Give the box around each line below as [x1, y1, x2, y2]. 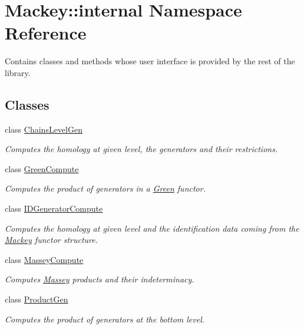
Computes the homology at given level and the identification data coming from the [5, 222, 299, 234]
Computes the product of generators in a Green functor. [5, 182, 206, 195]
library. [5, 66, 31, 78]
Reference [5, 21, 87, 45]
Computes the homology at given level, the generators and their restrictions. [5, 143, 278, 155]
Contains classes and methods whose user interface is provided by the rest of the [5, 55, 295, 67]
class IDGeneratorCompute [5, 202, 103, 215]
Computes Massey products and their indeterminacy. [5, 273, 194, 285]
